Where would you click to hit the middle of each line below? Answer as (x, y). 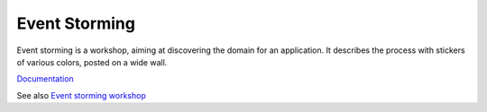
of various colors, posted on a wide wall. (92, 62)
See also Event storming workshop (81, 95)
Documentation (45, 79)
